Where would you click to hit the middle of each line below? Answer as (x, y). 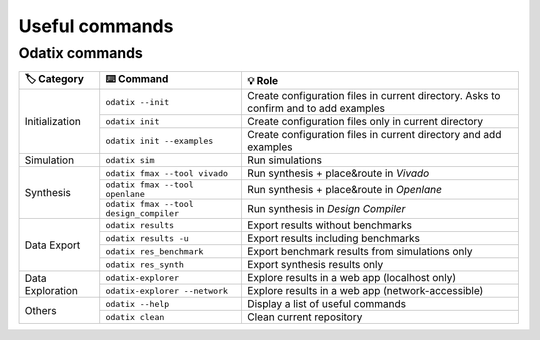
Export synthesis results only (315, 265)
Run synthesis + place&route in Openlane (344, 190)
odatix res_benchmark (154, 251)
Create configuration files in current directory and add (374, 135)
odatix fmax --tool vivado (167, 173)
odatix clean (135, 316)
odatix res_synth (145, 264)
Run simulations (284, 160)
